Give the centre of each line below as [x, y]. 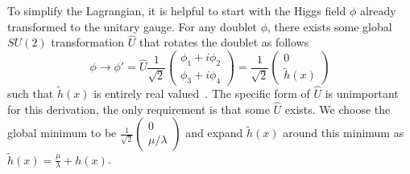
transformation [88, 42]
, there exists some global [330, 26]
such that [31, 93]
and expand [214, 133]
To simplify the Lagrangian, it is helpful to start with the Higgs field [177, 10]
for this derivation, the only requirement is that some [139, 109]
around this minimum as [344, 133]
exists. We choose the [338, 109]
